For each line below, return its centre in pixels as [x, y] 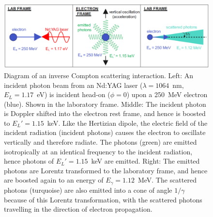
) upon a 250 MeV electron [167, 94]
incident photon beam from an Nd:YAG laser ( [73, 85]
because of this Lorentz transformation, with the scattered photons [103, 199]
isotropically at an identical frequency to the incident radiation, [98, 151]
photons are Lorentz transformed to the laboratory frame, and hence [106, 170]
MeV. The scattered [167, 180]
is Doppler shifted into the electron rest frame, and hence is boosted [105, 113]
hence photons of [29, 161]
